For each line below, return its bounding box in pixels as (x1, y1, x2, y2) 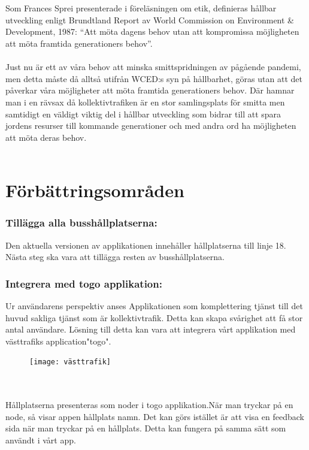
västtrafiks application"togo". (5, 334, 111, 347)
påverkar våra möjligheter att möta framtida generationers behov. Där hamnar (5, 84, 295, 96)
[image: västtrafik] (29, 358, 111, 367)
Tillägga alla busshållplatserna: (5, 215, 157, 230)
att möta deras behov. (5, 131, 87, 143)
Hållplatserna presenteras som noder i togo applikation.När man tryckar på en (5, 398, 293, 411)
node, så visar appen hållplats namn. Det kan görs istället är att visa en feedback (5, 410, 304, 422)
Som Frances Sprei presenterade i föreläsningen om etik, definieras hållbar (5, 2, 277, 14)
